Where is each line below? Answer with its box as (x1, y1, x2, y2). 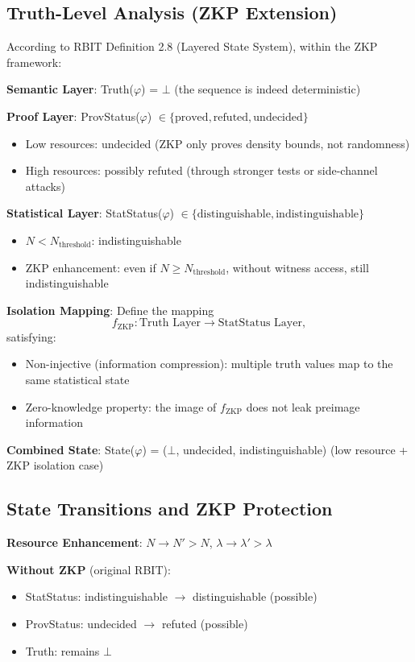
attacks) (25, 177, 65, 194)
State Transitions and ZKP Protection (6, 496, 333, 521)
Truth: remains (25, 642, 100, 659)
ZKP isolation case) (6, 457, 104, 474)
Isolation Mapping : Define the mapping (6, 301, 214, 318)
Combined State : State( (6, 441, 135, 457)
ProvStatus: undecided (25, 614, 137, 631)
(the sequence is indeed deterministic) (174, 81, 361, 97)
